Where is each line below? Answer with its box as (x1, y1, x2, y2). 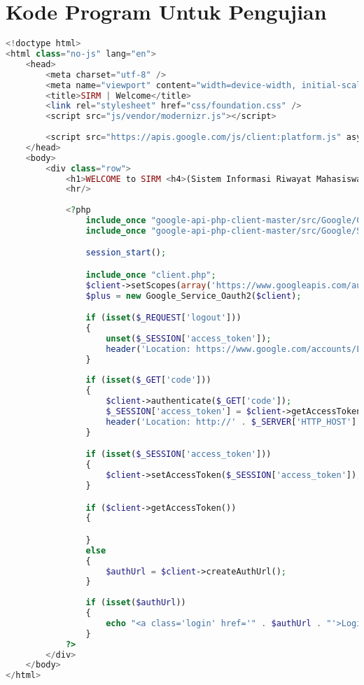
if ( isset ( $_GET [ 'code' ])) (85, 375, 211, 386)
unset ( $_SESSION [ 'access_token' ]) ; (106, 333, 272, 344)
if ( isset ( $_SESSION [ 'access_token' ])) (85, 449, 272, 460)
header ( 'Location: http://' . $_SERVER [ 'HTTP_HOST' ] (106, 416, 357, 427)
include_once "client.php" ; (85, 269, 216, 280)
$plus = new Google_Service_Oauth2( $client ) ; (85, 290, 302, 301)
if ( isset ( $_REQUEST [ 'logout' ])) (85, 313, 241, 323)
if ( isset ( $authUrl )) (85, 598, 186, 608)
